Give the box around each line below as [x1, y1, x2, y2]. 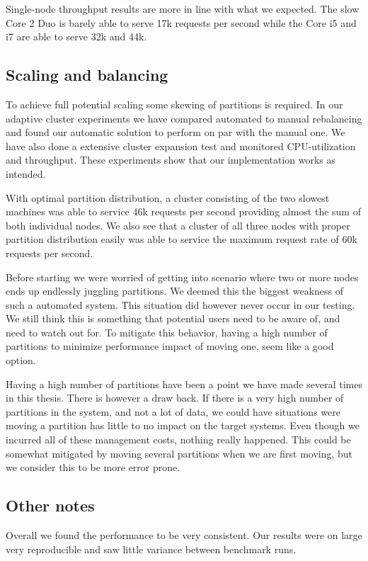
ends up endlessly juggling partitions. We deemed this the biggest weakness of [6, 283, 344, 298]
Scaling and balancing [6, 64, 168, 86]
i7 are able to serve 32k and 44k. [6, 29, 147, 44]
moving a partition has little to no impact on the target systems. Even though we [6, 418, 360, 433]
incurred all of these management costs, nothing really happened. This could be [6, 432, 351, 447]
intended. [6, 166, 46, 181]
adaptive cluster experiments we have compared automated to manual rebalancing [6, 110, 362, 125]
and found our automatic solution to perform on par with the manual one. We [6, 125, 345, 140]
